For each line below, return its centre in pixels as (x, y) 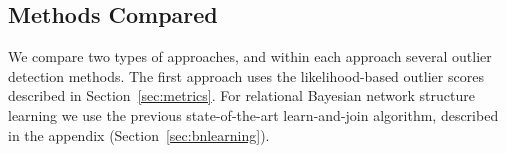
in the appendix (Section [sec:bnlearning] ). (139, 134)
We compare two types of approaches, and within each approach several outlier (250, 56)
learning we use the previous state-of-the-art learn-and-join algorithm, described (253, 114)
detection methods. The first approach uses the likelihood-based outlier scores (246, 75)
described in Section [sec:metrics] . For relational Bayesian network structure (241, 95)
